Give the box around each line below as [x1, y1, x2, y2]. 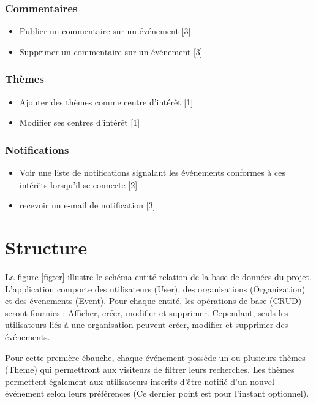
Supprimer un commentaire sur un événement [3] [19, 45, 203, 58]
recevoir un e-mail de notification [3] [19, 199, 156, 212]
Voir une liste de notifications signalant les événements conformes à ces [19, 166, 285, 179]
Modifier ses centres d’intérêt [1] [19, 116, 140, 129]
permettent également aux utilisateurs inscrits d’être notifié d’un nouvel [5, 375, 274, 387]
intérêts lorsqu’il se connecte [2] [19, 178, 138, 191]
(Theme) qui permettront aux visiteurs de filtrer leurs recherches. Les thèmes [5, 363, 295, 376]
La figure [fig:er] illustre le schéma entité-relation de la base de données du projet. [5, 270, 312, 283]
